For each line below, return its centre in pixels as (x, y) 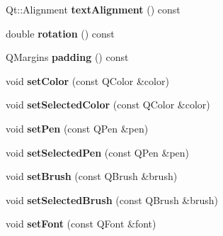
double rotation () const (60, 33)
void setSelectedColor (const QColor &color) (108, 105)
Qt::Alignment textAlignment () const (93, 9)
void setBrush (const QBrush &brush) (92, 176)
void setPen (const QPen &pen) (77, 128)
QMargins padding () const (67, 57)
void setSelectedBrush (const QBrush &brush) (112, 200)
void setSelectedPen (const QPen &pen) (98, 152)
